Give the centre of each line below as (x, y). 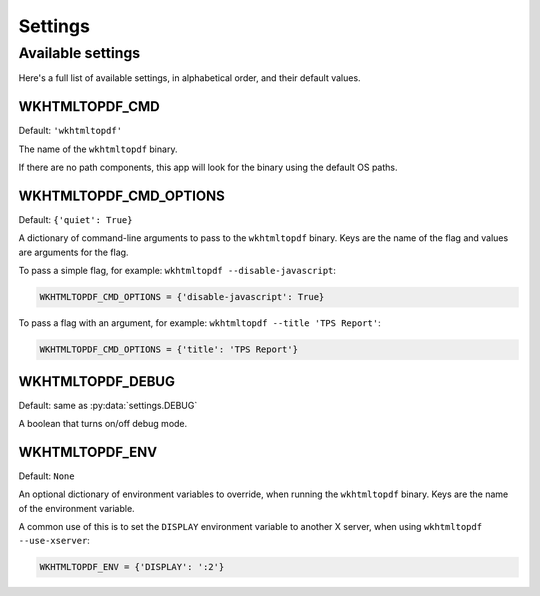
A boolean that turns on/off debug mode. (103, 423)
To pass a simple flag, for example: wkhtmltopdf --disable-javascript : (177, 271)
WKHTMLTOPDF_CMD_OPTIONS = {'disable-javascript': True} (182, 297)
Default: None (46, 476)
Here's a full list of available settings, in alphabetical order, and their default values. (189, 78)
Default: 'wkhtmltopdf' (70, 131)
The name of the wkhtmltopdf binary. (98, 149)
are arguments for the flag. (73, 252)
